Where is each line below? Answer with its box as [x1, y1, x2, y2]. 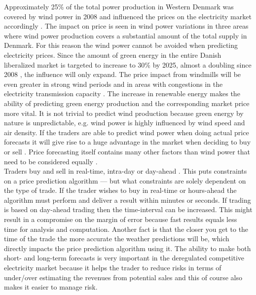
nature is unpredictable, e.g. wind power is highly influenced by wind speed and [4, 117, 245, 128]
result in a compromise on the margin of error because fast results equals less [4, 214, 237, 224]
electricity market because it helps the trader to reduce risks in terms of [4, 262, 221, 273]
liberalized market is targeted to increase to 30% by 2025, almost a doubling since [4, 59, 252, 70]
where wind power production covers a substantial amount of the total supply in [4, 30, 247, 40]
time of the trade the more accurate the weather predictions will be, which [4, 233, 229, 244]
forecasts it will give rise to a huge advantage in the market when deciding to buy [4, 137, 251, 147]
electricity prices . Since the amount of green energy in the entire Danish [4, 49, 221, 60]
